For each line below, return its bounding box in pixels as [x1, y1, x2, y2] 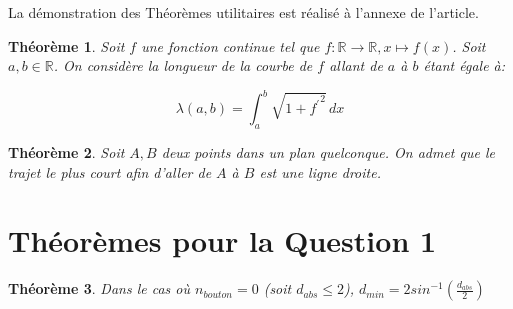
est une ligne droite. [259, 161, 381, 182]
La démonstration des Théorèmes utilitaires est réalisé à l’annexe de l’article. [8, 2, 479, 22]
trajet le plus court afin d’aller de [8, 161, 212, 182]
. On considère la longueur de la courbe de [53, 55, 313, 76]
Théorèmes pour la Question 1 [8, 220, 437, 261]
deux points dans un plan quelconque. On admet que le [161, 142, 495, 163]
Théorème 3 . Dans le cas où [8, 278, 191, 299]
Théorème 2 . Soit [8, 142, 125, 163]
